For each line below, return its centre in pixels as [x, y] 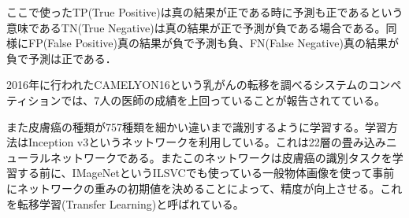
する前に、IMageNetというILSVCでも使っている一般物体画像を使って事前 [206, 173]
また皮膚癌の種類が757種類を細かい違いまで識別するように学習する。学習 [197, 126]
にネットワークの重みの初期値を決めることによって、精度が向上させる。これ [204, 188]
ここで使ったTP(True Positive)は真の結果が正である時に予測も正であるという [205, 12]
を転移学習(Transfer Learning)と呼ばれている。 [125, 203]
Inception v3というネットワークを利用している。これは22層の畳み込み [207, 142]
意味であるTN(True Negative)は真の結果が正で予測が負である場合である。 [196, 27]
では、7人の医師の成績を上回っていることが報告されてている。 [223, 100]
